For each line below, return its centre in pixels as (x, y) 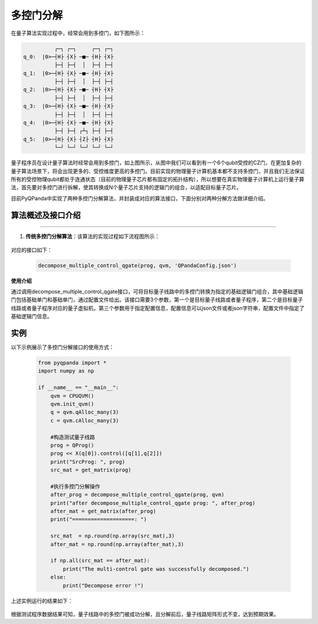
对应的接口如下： (32, 250)
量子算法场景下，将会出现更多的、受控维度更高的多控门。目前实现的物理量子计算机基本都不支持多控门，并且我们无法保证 (158, 171)
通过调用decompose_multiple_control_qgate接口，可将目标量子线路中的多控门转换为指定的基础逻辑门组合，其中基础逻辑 (157, 291)
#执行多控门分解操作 (75, 486)
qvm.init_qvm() (72, 404)
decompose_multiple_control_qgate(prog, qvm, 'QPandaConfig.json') (138, 265)
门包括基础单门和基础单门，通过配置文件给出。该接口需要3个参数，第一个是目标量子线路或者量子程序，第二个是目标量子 (157, 300)
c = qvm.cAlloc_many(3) (85, 420)
